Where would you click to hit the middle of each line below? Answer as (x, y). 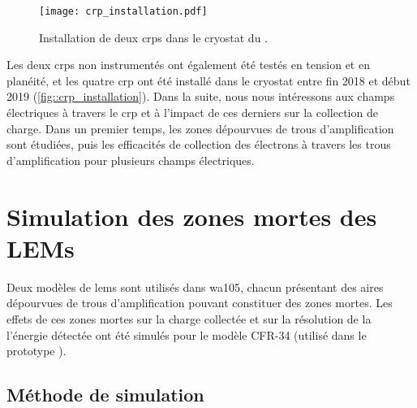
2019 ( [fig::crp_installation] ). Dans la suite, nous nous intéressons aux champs (201, 96)
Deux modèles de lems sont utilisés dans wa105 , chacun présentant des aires (195, 286)
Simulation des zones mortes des (192, 216)
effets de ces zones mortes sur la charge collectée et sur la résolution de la (189, 318)
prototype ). (37, 351)
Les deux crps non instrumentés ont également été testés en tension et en (188, 65)
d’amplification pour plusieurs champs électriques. (131, 160)
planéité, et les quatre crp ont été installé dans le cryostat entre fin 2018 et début (208, 80)
